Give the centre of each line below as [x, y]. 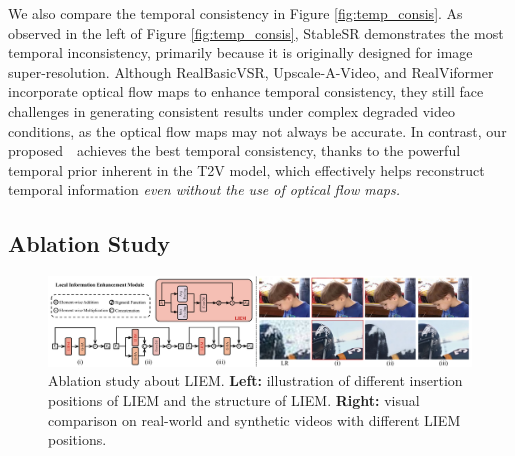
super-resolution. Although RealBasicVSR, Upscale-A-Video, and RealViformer [251, 71]
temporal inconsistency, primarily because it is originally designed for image [240, 52]
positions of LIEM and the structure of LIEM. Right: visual [234, 400]
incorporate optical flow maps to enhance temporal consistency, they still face [246, 91]
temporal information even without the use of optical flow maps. [204, 189]
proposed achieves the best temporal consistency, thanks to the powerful [234, 150]
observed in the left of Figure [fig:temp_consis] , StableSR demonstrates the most [256, 32]
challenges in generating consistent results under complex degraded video [231, 110]
